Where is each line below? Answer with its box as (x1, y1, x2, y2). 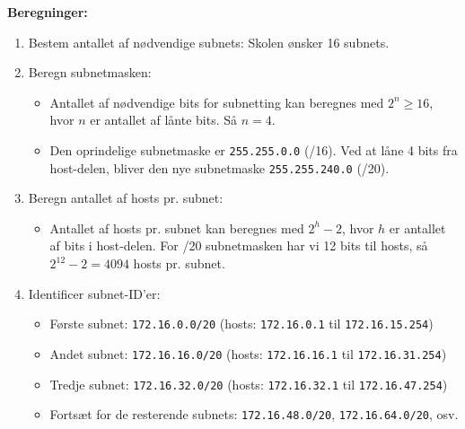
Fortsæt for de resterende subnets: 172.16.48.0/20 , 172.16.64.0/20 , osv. (49, 405, 459, 424)
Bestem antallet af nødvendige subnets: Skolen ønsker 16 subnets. (28, 32, 390, 51)
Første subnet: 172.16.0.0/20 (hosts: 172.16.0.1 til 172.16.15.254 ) (49, 314, 434, 333)
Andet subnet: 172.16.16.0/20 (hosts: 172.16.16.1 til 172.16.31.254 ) (49, 344, 447, 363)
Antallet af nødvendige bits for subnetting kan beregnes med (49, 92, 384, 111)
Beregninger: (7, 3, 88, 21)
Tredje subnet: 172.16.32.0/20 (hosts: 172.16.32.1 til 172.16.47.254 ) (49, 374, 448, 393)
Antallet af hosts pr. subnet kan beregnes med (49, 218, 304, 237)
